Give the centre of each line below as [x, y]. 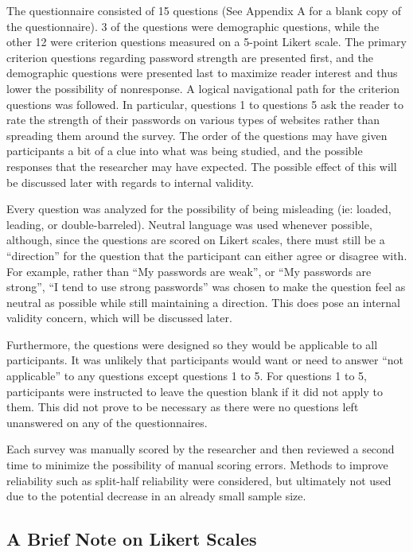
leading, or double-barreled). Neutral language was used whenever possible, [189, 224]
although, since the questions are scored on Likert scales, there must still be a [196, 240]
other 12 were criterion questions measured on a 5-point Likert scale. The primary [206, 42]
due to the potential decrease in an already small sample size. [156, 496]
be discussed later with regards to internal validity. [130, 182]
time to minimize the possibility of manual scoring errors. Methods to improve [197, 465]
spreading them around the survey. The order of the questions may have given [197, 135]
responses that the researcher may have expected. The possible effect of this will [202, 166]
